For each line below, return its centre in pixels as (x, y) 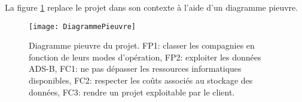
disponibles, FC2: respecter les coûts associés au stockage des (141, 80)
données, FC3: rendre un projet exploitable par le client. (132, 92)
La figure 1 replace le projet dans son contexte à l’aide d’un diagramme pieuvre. (152, 7)
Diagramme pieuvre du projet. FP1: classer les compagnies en (142, 45)
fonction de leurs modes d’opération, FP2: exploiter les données (145, 57)
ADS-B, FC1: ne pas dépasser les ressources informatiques (135, 68)
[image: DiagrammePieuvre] (82, 26)
